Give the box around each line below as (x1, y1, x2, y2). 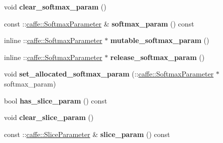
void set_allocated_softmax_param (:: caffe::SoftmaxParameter (4, 68, 214, 79)
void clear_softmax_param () (4, 1, 106, 11)
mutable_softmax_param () (110, 35, 209, 45)
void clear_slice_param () (4, 112, 94, 122)
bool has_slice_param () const (4, 95, 107, 105)
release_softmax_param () (110, 51, 205, 62)
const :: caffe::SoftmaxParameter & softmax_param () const (4, 18, 194, 28)
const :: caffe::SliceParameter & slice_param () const (4, 128, 170, 139)
